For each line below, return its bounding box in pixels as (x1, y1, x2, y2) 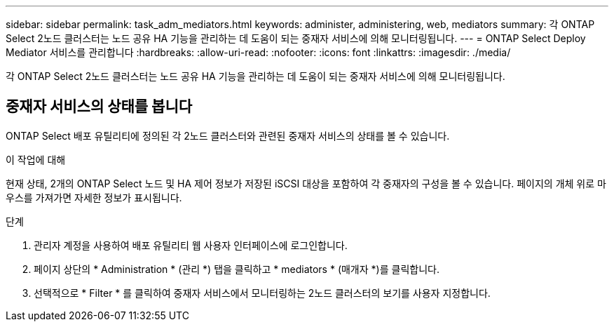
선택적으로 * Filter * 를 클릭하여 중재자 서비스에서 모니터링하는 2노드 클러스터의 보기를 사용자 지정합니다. (34, 286, 491, 299)
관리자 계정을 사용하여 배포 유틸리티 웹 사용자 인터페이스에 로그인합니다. (34, 239, 348, 251)
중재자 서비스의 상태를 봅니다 (6, 98, 193, 116)
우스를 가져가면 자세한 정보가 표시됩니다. (6, 191, 182, 203)
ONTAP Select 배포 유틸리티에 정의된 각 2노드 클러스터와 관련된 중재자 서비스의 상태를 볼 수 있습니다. (6, 129, 450, 142)
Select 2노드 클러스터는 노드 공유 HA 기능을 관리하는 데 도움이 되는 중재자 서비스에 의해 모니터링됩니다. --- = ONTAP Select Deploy (6, 32, 586, 44)
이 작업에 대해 (6, 153, 66, 166)
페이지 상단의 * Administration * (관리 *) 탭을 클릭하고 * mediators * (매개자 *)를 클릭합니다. (34, 262, 439, 275)
